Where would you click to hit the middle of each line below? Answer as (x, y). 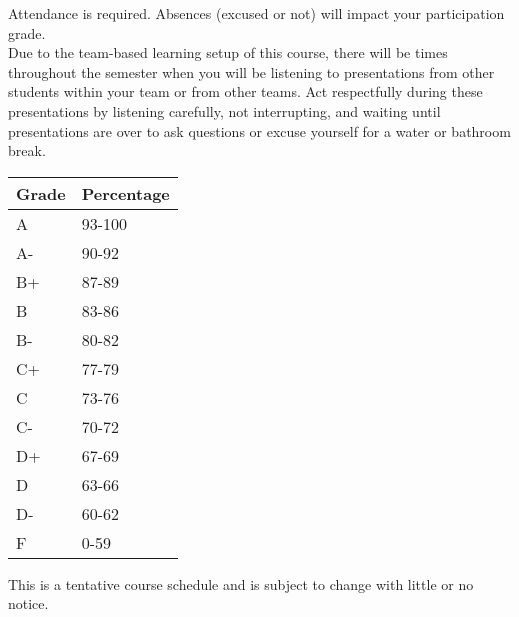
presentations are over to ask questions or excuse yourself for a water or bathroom (259, 130)
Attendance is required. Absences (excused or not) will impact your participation (256, 13)
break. (27, 150)
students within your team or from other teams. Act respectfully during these (245, 91)
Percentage (125, 193)
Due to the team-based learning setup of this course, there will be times (228, 52)
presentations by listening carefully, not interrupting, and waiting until (224, 110)
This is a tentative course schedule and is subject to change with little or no (241, 583)
